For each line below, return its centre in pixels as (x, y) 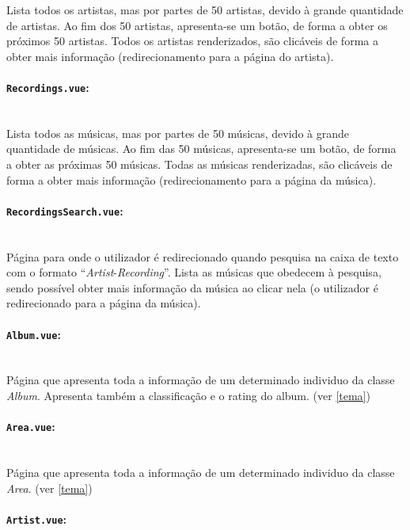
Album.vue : (34, 334)
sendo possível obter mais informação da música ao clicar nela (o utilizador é (192, 287)
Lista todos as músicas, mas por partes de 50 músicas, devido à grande (178, 133)
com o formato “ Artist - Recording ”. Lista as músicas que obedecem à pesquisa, (194, 272)
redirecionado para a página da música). (104, 303)
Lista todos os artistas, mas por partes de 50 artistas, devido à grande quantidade (205, 10)
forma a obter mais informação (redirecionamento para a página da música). (192, 179)
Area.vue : (31, 427)
